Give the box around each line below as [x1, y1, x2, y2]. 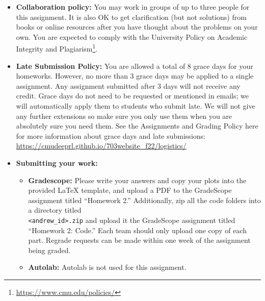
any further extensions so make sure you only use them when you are [16, 110, 232, 121]
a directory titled [28, 205, 82, 215]
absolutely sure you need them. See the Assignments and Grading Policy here [16, 120, 258, 131]
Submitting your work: [16, 157, 98, 168]
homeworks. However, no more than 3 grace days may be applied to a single [16, 70, 254, 81]
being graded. [28, 244, 71, 255]
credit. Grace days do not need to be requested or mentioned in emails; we [16, 90, 249, 101]
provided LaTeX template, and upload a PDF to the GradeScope [28, 185, 232, 195]
